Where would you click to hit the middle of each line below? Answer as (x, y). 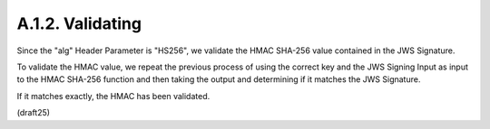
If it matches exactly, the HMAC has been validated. (113, 96)
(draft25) (33, 113)
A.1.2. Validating (79, 23)
